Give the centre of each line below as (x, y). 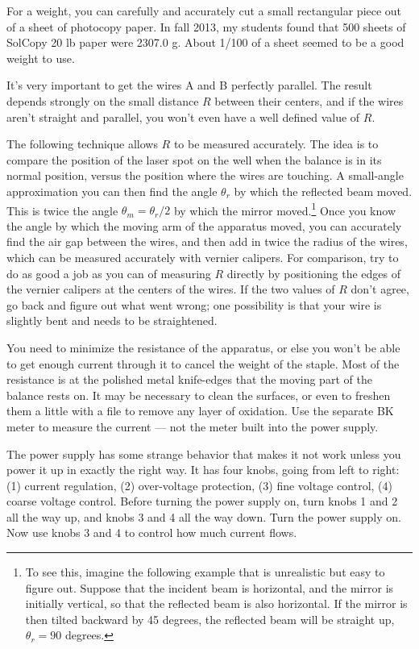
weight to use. (41, 58)
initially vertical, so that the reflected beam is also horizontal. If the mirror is (216, 603)
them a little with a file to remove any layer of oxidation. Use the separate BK (200, 411)
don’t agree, (380, 289)
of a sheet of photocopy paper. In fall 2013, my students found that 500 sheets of (206, 26)
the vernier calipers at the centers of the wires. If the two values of (171, 289)
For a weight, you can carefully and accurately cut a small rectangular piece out (204, 10)
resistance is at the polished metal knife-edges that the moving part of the (189, 379)
